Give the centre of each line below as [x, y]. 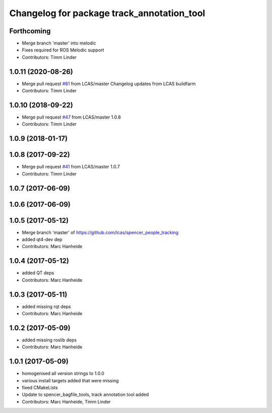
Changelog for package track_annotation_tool [107, 13]
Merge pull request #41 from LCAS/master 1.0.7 [71, 167]
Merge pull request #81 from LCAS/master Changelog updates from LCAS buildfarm [109, 84]
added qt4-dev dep [42, 240]
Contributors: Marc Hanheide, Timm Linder [66, 401]
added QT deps [38, 273]
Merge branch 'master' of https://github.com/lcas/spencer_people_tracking [100, 232]
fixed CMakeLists [40, 388]
